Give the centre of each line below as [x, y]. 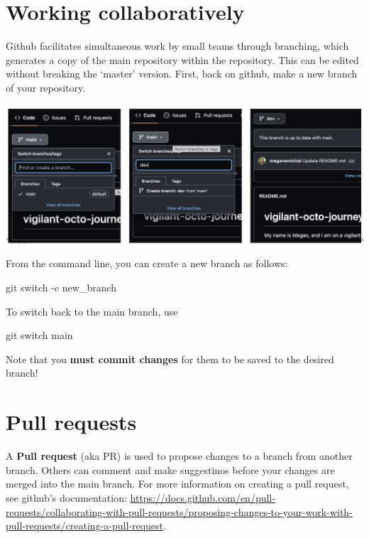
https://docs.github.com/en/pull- [203, 497]
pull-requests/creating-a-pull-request [85, 526]
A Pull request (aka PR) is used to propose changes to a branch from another [179, 456]
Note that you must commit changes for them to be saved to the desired [170, 359]
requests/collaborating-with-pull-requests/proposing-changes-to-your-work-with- [179, 511]
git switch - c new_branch [61, 287]
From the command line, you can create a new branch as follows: [147, 263]
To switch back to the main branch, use [92, 311]
